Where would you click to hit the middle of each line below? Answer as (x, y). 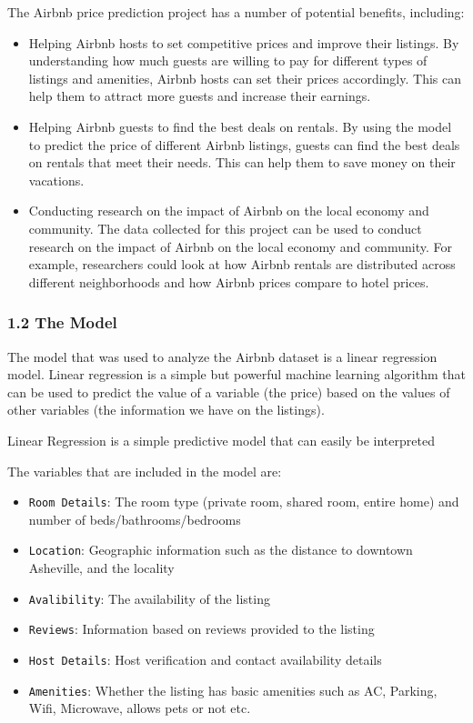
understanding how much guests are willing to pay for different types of (228, 60)
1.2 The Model (62, 322)
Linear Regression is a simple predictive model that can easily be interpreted (221, 440)
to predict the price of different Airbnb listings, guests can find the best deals (244, 144)
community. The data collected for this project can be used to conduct (225, 228)
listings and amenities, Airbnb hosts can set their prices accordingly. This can (245, 78)
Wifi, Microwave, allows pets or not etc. (140, 708)
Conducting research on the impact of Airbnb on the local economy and (229, 211)
